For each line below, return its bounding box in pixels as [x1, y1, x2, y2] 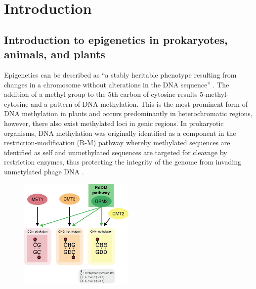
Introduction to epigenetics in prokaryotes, [4, 32, 228, 47]
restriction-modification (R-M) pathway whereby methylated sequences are [4, 137, 230, 148]
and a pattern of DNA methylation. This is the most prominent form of [31, 98, 248, 109]
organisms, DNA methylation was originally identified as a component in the [4, 127, 236, 138]
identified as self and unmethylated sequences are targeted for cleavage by [4, 147, 227, 157]
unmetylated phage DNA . [4, 166, 84, 176]
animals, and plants [4, 46, 105, 62]
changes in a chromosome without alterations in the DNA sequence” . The [4, 79, 229, 89]
